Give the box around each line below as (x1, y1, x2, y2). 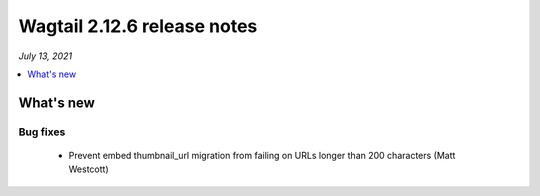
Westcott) (68, 163, 109, 175)
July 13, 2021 (18, 50, 73, 62)
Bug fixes (18, 125, 66, 139)
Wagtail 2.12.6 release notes (18, 15, 258, 37)
